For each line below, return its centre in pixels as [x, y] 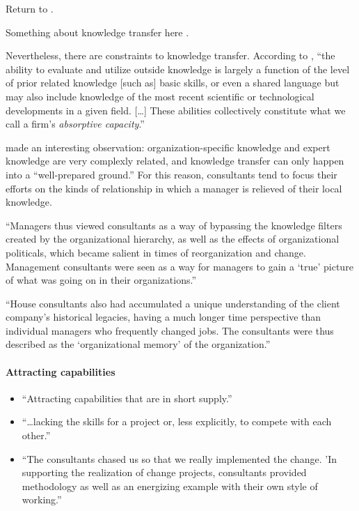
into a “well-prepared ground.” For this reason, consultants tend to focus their [171, 174]
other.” [36, 435]
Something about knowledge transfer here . [97, 32]
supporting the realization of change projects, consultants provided [164, 472]
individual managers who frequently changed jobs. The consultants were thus [170, 330]
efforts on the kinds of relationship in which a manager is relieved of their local [174, 188]
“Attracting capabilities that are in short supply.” [127, 398]
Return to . [30, 8]
